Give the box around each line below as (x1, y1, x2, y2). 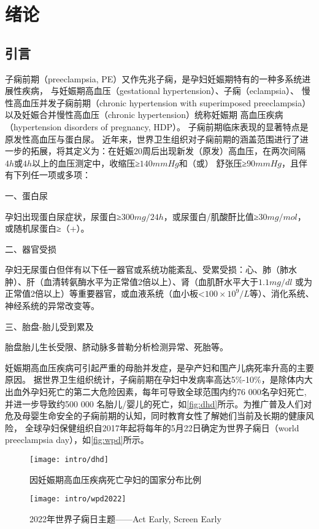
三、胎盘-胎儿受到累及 (5, 319, 94, 332)
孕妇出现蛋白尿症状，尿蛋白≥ (5, 210, 121, 222)
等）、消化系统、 (249, 287, 314, 300)
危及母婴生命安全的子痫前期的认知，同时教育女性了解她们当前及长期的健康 (5, 409, 306, 422)
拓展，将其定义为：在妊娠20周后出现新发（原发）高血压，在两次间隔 (30, 144, 306, 157)
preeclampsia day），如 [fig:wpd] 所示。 (5, 433, 149, 446)
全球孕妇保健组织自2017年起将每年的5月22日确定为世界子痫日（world (25, 421, 299, 434)
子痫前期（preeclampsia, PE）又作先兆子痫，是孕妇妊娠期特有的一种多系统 (5, 72, 302, 85)
